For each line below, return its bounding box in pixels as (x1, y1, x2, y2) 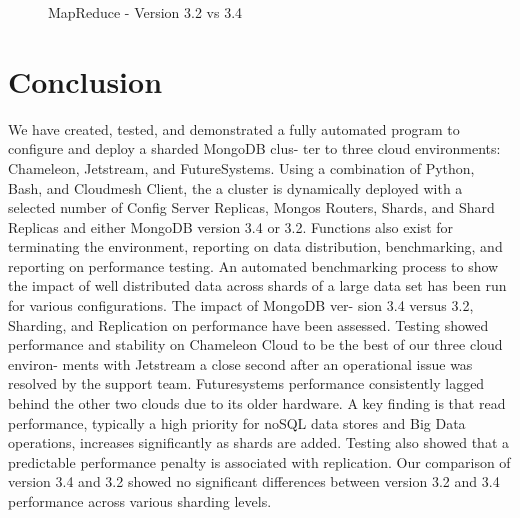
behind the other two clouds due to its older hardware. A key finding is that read (8, 393, 506, 414)
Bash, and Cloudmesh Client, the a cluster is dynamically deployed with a (8, 177, 463, 198)
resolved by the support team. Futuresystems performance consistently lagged (8, 373, 485, 394)
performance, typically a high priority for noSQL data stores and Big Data (8, 412, 466, 433)
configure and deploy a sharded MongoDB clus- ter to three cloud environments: (8, 138, 501, 159)
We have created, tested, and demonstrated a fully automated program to (8, 118, 460, 139)
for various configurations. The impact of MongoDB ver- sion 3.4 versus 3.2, (8, 295, 474, 316)
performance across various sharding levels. (8, 491, 272, 511)
